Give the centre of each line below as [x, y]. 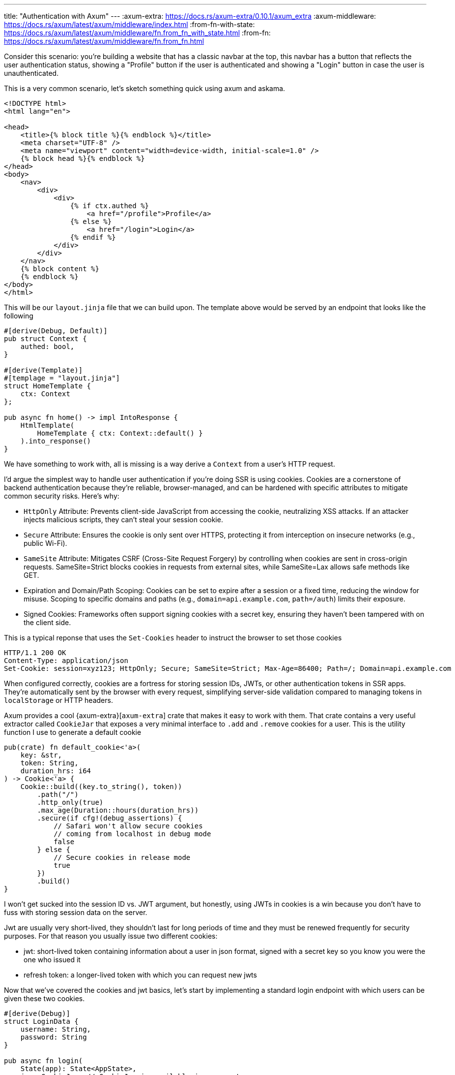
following [19, 316]
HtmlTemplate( [47, 425]
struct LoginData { [41, 1021]
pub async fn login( [43, 1061]
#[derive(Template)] [43, 370]
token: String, [49, 763]
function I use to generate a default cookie [73, 732]
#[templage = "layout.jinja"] [62, 378]
